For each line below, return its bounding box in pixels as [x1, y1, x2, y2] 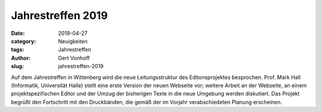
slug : [11, 63, 24, 70]
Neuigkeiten [58, 37, 88, 44]
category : [11, 37, 36, 44]
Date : [11, 30, 25, 37]
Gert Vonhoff [58, 54, 90, 62]
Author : [11, 54, 31, 62]
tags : [11, 46, 24, 53]
